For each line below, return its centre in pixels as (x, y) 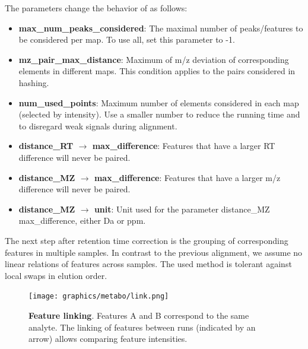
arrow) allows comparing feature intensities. (108, 339)
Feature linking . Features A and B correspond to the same (139, 315)
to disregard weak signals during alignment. (98, 126)
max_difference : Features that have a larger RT (184, 146)
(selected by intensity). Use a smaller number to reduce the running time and (159, 114)
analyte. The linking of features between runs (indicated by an (142, 327)
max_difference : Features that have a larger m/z (187, 177)
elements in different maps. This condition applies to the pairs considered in (157, 71)
